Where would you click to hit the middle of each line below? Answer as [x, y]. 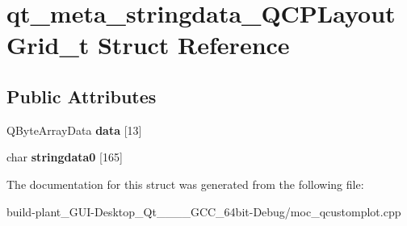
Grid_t [48, 45]
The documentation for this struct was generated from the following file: [185, 184]
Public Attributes [82, 96]
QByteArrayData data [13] [74, 130]
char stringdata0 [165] [65, 157]
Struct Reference [193, 45]
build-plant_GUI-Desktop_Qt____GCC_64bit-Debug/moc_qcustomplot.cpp [204, 211]
